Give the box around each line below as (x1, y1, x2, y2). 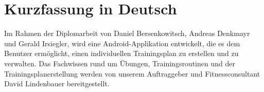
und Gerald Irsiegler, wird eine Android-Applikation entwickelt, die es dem (4, 38, 240, 48)
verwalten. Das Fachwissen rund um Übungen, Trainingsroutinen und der (4, 58, 235, 68)
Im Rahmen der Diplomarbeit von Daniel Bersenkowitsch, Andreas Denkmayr (4, 28, 250, 39)
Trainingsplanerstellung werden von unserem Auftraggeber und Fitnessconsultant (4, 68, 260, 79)
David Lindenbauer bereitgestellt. (4, 78, 110, 89)
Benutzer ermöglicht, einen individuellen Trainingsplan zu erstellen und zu (4, 48, 239, 59)
